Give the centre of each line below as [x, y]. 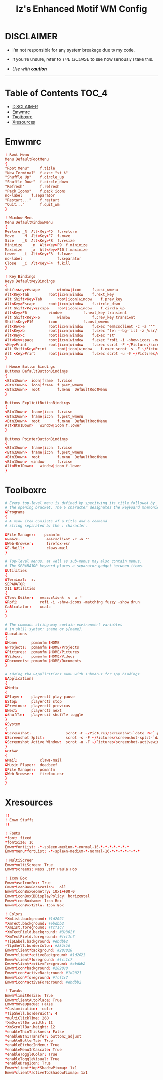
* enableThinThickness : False [34, 1032]
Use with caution [29, 69]
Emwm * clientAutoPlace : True [33, 1000]
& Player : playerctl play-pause [40, 697]
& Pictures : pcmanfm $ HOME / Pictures [42, 652]
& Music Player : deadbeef [31, 765]
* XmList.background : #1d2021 [34, 919]
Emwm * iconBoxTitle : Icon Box [34, 905]
